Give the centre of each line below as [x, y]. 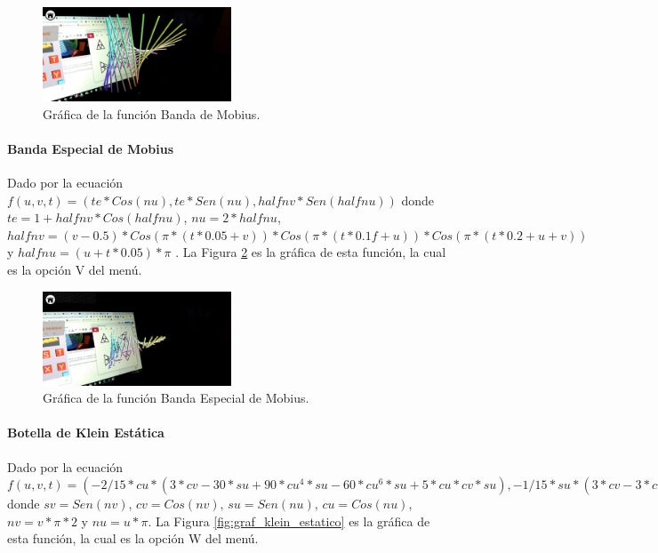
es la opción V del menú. [75, 269]
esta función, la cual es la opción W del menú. [133, 538]
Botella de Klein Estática [86, 433]
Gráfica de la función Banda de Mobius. [152, 113]
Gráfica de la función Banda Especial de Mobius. [176, 398]
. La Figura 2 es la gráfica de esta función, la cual [311, 252]
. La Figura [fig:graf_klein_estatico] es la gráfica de [289, 521]
